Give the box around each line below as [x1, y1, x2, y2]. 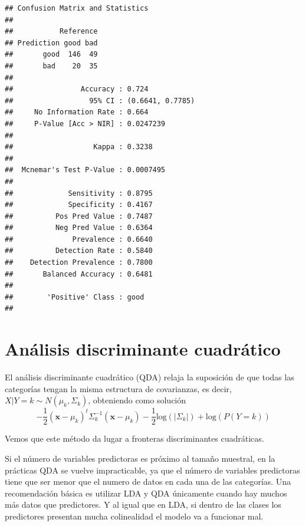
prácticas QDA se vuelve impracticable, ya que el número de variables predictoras [5, 463, 300, 476]
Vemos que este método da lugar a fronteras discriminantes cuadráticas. [5, 432, 264, 445]
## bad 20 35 [5, 61, 98, 70]
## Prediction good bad [5, 38, 98, 47]
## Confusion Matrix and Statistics [5, 4, 149, 12]
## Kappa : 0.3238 [5, 143, 153, 152]
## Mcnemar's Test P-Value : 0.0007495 [5, 166, 166, 175]
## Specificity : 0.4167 [5, 200, 153, 209]
